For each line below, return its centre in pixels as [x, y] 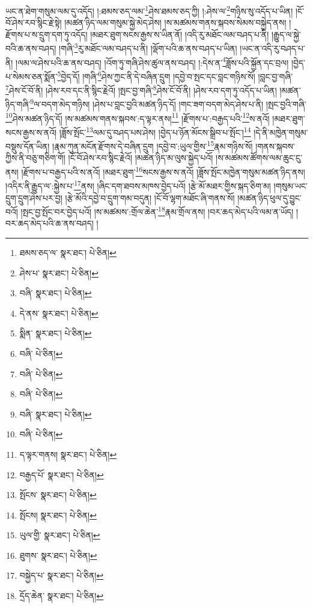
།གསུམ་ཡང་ [290, 185]
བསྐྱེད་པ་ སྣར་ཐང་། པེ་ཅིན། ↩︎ [62, 575]
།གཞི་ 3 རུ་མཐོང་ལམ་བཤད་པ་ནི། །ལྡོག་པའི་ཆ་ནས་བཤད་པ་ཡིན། [148, 47]
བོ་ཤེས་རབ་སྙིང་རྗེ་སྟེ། [34, 23]
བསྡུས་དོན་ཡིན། [28, 146]
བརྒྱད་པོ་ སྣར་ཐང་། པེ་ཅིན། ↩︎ [62, 474]
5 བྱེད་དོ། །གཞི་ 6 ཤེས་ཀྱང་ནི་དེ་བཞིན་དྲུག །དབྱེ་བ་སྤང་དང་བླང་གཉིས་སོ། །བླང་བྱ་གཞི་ [175, 75]
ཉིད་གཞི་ [18, 104]
